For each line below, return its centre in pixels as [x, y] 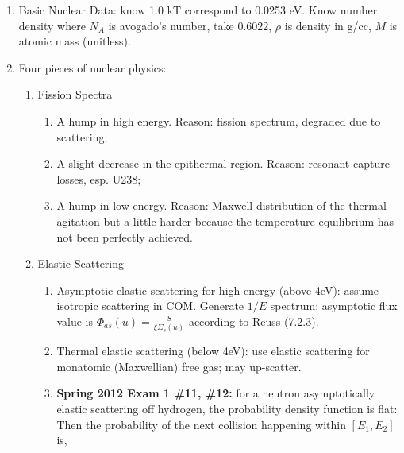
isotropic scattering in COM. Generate [150, 306]
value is [75, 321]
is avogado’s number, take [171, 25]
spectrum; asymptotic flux [334, 306]
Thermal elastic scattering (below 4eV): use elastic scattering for [213, 351]
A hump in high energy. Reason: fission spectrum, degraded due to [219, 120]
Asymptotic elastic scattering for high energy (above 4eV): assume [218, 290]
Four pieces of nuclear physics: [92, 67]
